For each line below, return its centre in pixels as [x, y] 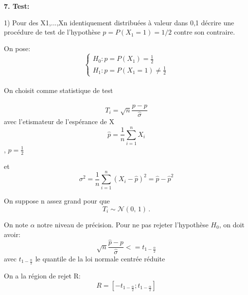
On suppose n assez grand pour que [57, 201]
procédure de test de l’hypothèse [52, 32]
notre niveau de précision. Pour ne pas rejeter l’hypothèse [123, 225]
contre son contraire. [204, 32]
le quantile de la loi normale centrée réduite [100, 258]
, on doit [232, 225]
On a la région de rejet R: [42, 276]
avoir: [12, 234]
